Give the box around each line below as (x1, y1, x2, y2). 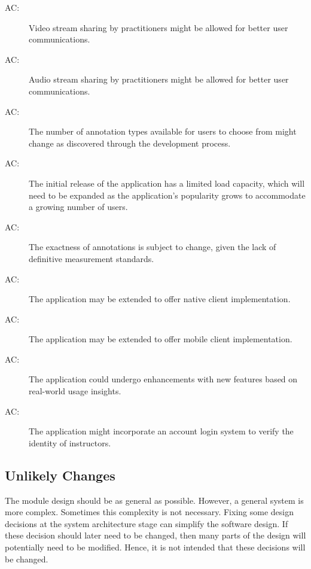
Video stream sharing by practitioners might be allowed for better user (29, 21, 288, 34)
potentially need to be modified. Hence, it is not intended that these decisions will (5, 541, 306, 553)
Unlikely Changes (5, 465, 115, 484)
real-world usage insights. (29, 385, 121, 397)
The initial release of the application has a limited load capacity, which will (29, 177, 305, 189)
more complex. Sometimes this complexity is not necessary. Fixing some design (5, 506, 294, 518)
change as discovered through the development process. (29, 136, 231, 149)
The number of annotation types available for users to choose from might (29, 125, 297, 138)
